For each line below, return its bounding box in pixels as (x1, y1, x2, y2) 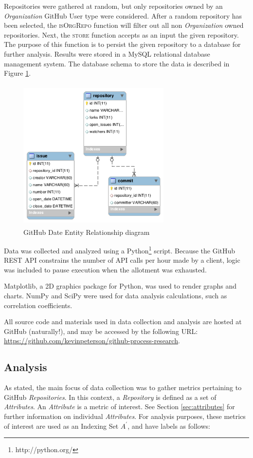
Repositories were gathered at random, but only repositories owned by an (4, 1, 223, 11)
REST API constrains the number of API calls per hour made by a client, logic (4, 255, 240, 265)
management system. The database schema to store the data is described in (4, 58, 230, 68)
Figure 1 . (4, 68, 31, 78)
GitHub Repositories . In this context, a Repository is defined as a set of (4, 392, 217, 402)
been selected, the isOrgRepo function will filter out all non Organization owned (4, 20, 244, 30)
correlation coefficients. (4, 300, 72, 310)
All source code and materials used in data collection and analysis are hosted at (4, 316, 242, 327)
